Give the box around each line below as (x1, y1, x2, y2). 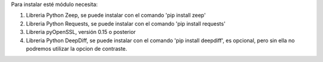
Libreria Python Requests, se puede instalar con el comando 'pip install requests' (26, 20, 226, 27)
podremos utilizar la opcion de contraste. (26, 45, 127, 52)
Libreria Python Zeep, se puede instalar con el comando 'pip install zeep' (26, 12, 206, 19)
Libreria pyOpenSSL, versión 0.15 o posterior (26, 29, 136, 36)
